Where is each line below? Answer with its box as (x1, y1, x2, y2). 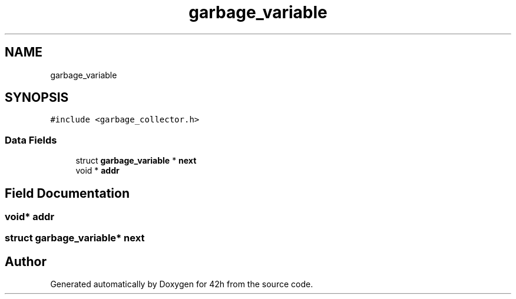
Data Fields (5, 134, 57, 146)
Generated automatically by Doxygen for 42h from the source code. (50, 279, 313, 290)
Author (5, 254, 47, 269)
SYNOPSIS (5, 90, 69, 105)
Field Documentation (5, 185, 130, 201)
